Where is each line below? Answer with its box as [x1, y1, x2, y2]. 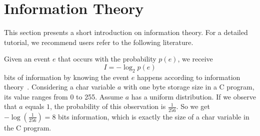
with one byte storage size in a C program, [123, 81, 254, 92]
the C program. [4, 122, 51, 132]
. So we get [176, 101, 210, 111]
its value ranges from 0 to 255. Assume [4, 91, 123, 101]
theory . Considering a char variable [4, 81, 115, 92]
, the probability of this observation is [49, 101, 166, 111]
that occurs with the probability [58, 53, 156, 64]
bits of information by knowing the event [4, 71, 129, 82]
